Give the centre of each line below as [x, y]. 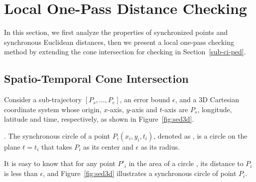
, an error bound [145, 99]
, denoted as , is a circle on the [200, 135]
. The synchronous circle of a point [57, 135]
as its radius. [160, 146]
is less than [21, 173]
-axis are [175, 109]
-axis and [143, 109]
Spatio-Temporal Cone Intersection [96, 79]
